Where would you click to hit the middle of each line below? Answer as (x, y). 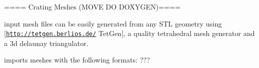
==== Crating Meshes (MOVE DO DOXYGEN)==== (92, 6)
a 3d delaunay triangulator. (46, 43)
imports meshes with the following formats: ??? (77, 60)
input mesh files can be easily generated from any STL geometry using (113, 23)
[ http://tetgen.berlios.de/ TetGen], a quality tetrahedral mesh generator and (129, 33)
